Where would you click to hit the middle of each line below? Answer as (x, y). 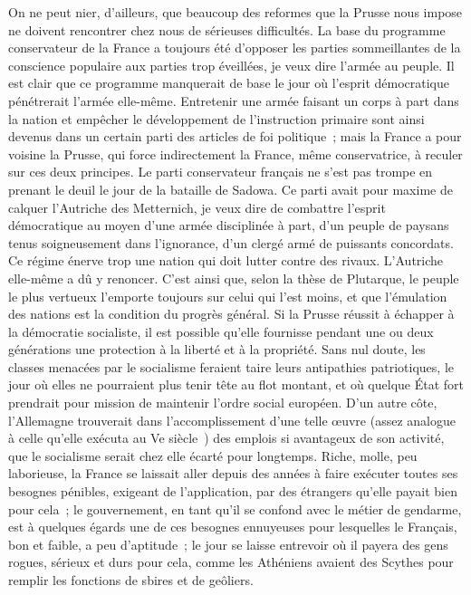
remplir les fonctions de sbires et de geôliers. (131, 580)
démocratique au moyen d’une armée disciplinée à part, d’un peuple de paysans (229, 225)
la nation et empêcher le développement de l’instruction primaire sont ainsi (216, 118)
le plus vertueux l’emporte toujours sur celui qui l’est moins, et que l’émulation (228, 296)
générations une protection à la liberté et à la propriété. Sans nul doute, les (217, 349)
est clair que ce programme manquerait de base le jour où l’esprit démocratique (229, 83)
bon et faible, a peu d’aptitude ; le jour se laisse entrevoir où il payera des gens (228, 544)
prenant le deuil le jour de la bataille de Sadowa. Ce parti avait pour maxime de (231, 189)
